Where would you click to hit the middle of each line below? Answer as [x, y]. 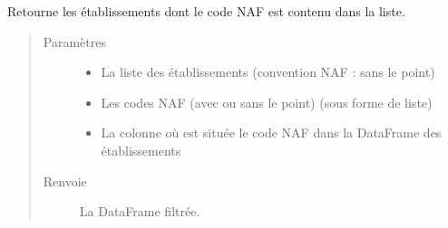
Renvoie [65, 180]
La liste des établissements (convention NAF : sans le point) [268, 72]
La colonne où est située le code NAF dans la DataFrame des [271, 133]
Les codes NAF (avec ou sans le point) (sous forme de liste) [267, 102]
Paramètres [74, 41]
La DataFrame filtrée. [140, 211]
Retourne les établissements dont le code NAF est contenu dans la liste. [206, 11]
